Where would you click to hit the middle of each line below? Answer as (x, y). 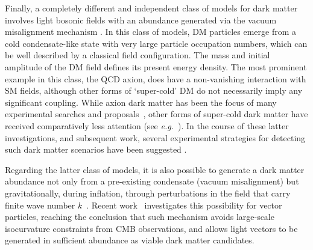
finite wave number (40, 205)
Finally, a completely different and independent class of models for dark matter (151, 8)
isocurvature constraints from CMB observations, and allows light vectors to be (151, 228)
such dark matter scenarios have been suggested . (96, 149)
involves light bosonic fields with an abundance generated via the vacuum (141, 20)
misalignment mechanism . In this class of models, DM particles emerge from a (151, 32)
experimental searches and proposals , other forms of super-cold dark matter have (156, 114)
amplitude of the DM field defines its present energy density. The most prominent (156, 66)
